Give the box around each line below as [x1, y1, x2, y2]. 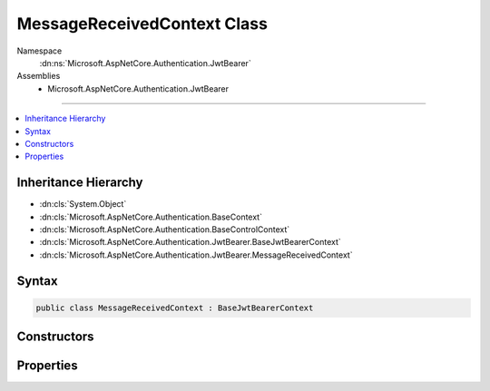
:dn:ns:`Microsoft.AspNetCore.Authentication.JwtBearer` [39, 57, 251, 68]
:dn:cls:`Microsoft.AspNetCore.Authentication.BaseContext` [39, 211, 263, 222]
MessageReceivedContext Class [16, 14, 268, 34]
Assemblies [16, 71, 61, 82]
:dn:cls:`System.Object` [39, 199, 127, 210]
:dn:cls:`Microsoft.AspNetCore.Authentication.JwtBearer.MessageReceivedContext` [39, 249, 353, 260]
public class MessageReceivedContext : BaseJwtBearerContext [35, 302, 314, 313]
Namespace [16, 45, 63, 56]
